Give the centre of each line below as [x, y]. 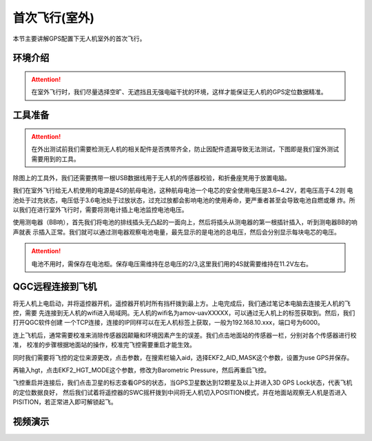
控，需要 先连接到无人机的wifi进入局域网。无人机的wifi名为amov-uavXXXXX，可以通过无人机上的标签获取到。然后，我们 [184, 312]
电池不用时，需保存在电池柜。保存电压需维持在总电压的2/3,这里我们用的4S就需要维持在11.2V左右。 [172, 263]
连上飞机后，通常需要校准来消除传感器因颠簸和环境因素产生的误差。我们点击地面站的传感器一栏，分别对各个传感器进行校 [185, 335]
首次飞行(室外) [54, 18]
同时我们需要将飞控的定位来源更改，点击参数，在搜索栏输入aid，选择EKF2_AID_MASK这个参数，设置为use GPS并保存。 [183, 357]
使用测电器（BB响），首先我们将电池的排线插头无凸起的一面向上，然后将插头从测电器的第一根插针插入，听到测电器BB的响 [185, 222]
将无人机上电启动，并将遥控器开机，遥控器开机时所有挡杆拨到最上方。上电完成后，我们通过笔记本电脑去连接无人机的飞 [182, 303]
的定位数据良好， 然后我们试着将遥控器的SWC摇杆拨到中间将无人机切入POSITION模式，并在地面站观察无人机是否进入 [180, 392]
